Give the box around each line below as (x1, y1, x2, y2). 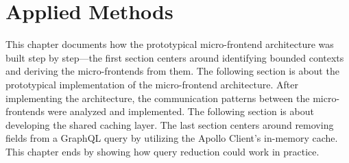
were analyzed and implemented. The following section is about (47, 104, 314, 118)
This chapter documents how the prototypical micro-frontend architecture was (5, 37, 334, 51)
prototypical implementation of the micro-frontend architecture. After (5, 77, 298, 91)
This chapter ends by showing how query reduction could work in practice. (5, 144, 320, 158)
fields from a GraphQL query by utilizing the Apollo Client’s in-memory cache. (5, 131, 338, 145)
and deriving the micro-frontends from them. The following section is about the (5, 64, 339, 78)
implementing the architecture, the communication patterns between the (5, 90, 310, 105)
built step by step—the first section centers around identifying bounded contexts (5, 50, 344, 64)
